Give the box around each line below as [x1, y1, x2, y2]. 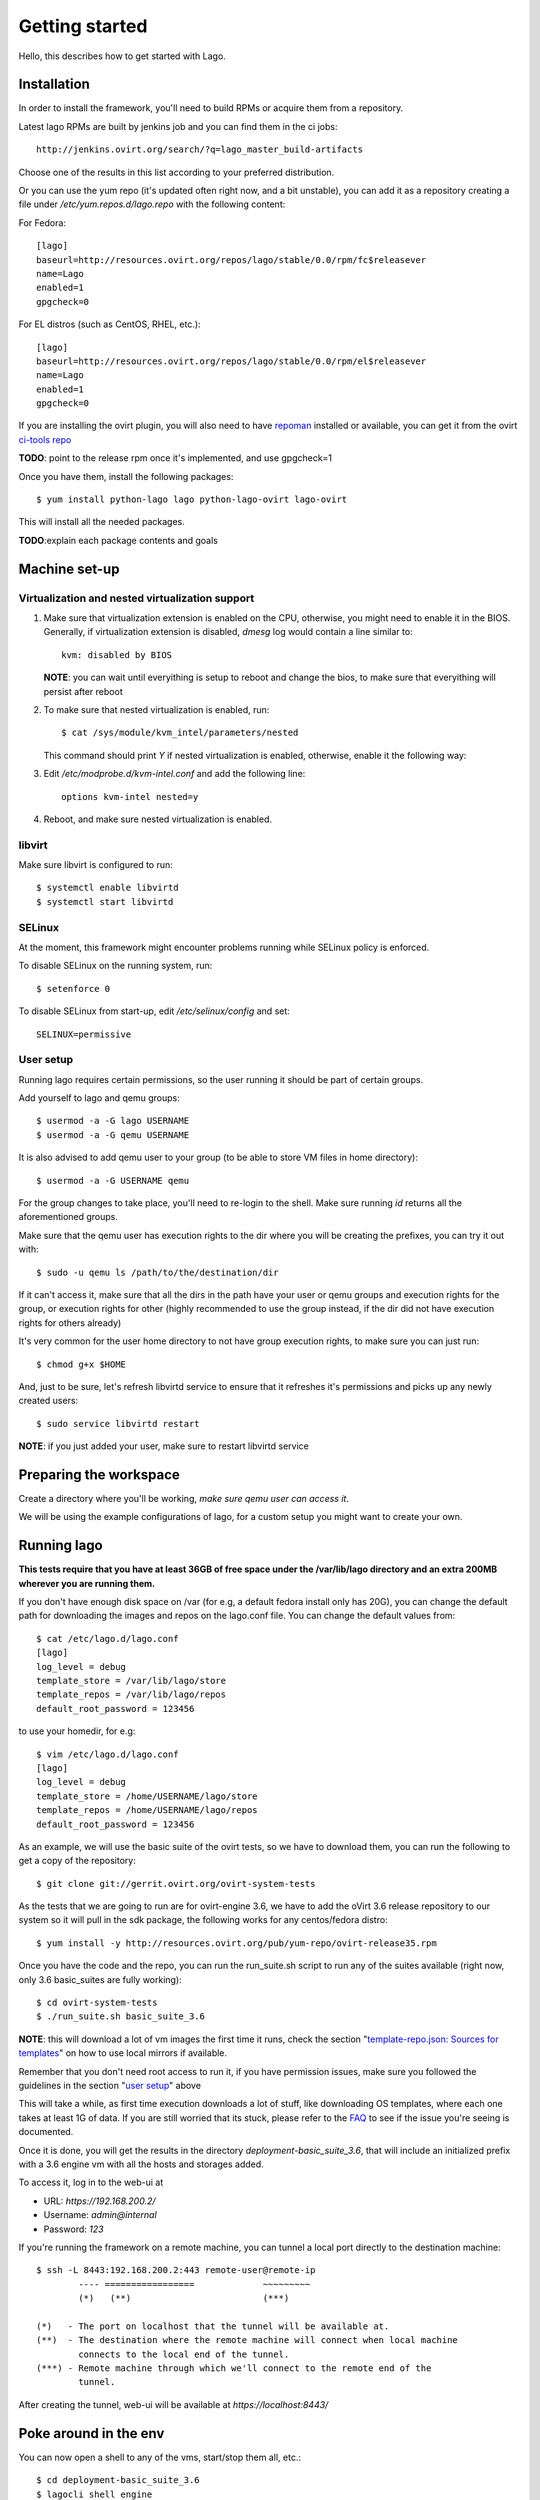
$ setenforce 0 [36, 983, 111, 994]
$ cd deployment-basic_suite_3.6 [36, 2475, 200, 2486]
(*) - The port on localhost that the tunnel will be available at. [36, 2320, 390, 2332]
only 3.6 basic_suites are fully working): [18, 1973, 182, 1985]
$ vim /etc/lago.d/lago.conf [36, 1748, 179, 1760]
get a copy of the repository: [18, 1855, 137, 1867]
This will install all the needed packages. [18, 516, 185, 528]
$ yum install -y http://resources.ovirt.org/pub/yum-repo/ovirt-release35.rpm [36, 1937, 437, 1949]
